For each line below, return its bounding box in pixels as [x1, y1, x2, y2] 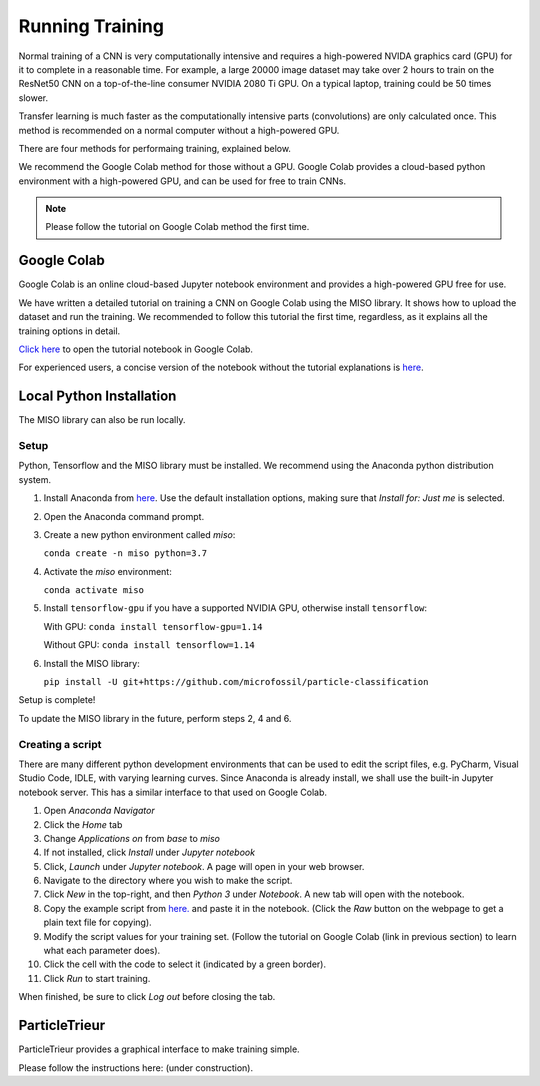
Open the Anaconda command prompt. [43, 510, 205, 522]
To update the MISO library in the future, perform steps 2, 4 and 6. [18, 712, 292, 724]
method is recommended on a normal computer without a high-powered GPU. [18, 124, 340, 136]
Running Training [18, 15, 165, 37]
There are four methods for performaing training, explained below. [18, 142, 292, 154]
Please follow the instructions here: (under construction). [18, 1061, 254, 1074]
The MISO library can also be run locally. [18, 414, 186, 426]
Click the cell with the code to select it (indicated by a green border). [43, 958, 327, 970]
